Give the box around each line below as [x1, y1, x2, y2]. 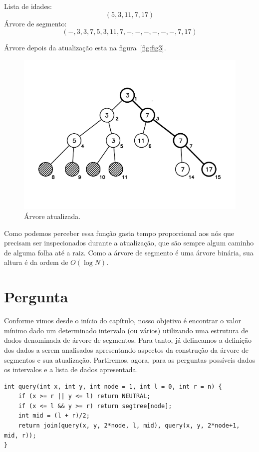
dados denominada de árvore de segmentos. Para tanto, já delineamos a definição [4, 335, 252, 345]
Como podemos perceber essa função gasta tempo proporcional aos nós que [4, 227, 235, 238]
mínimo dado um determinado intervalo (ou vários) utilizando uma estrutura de [4, 325, 249, 335]
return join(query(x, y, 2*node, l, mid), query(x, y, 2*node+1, [18, 422, 240, 430]
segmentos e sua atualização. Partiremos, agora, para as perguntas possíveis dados [4, 354, 256, 365]
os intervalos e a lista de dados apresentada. [4, 364, 138, 375]
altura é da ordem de [4, 257, 68, 267]
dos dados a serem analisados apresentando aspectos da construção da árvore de [4, 344, 249, 355]
